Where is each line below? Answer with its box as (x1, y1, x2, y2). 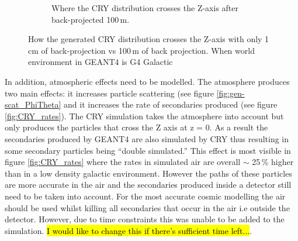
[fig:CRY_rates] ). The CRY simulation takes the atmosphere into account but (5, 109, 284, 122)
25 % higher (252, 156, 294, 168)
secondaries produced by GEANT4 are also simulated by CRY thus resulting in (5, 132, 289, 144)
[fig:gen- (216, 87, 245, 99)
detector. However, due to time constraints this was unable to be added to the (5, 213, 285, 225)
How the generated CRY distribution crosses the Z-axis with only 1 (28, 33, 269, 45)
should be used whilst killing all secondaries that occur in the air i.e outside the (5, 201, 290, 214)
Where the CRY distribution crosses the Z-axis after (51, 2, 238, 13)
